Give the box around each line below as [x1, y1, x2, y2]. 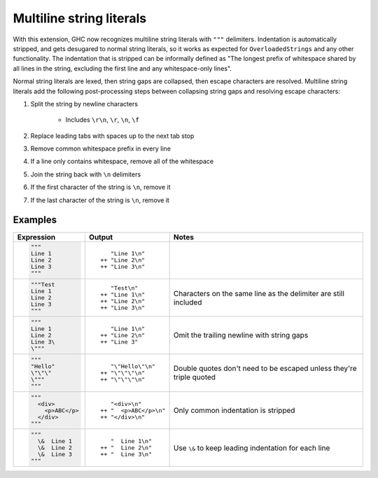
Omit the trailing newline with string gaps [173, 330, 309, 340]
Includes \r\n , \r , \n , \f [65, 115, 140, 124]
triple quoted [173, 372, 216, 382]
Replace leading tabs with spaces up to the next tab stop [30, 132, 195, 140]
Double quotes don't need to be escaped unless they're [173, 364, 357, 374]
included [173, 297, 202, 307]
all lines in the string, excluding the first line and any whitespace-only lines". [13, 64, 232, 73]
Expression [17, 232, 56, 241]
